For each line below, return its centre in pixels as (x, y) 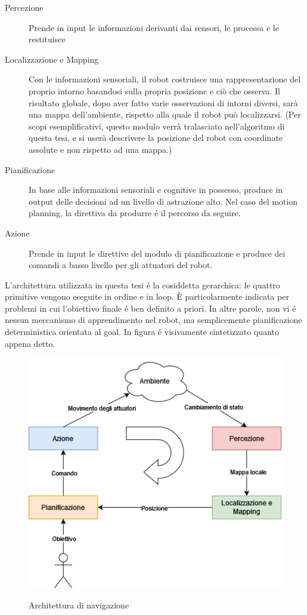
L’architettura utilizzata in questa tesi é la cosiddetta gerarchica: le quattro (142, 285)
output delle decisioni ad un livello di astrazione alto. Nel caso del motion (163, 201)
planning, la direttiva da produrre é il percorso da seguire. (135, 213)
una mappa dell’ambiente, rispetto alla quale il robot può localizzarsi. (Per (165, 114)
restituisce (47, 39)
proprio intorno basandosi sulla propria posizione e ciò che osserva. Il (154, 90)
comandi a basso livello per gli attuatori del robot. (121, 265)
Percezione (24, 7)
